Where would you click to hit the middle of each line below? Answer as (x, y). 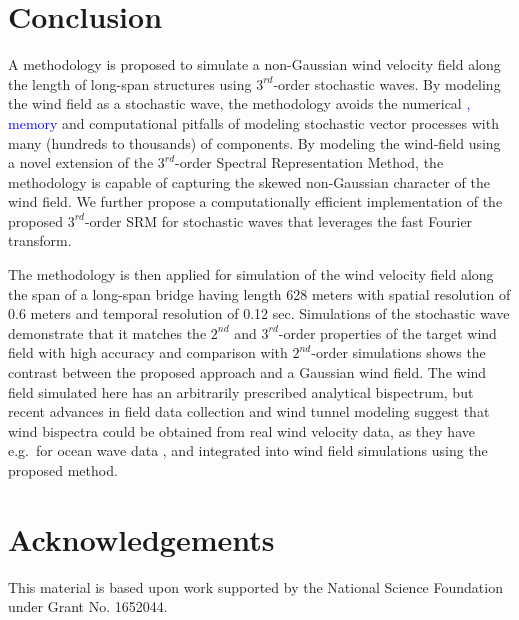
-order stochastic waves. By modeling (387, 83)
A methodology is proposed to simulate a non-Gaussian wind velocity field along (254, 64)
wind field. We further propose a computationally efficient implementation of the (255, 201)
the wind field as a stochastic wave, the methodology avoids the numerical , (239, 103)
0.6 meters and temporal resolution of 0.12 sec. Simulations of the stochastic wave (259, 313)
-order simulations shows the (398, 352)
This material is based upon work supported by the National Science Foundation (255, 586)
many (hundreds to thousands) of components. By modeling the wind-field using (254, 142)
